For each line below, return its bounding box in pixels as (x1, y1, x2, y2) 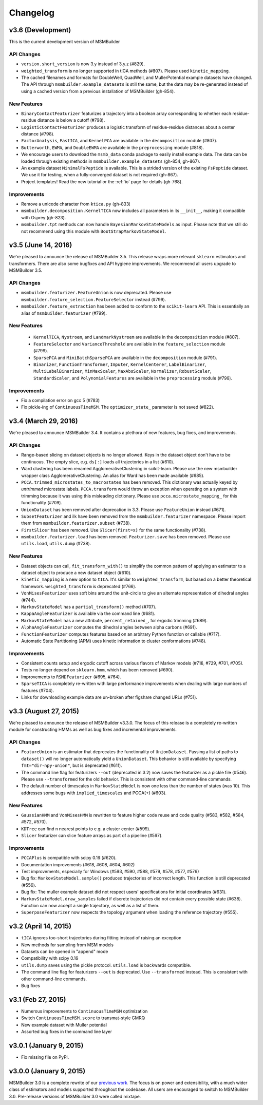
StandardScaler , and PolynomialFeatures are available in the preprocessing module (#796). (33, 375, 232, 381)
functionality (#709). (21, 500, 62, 506)
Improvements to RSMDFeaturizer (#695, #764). (21, 674, 121, 680)
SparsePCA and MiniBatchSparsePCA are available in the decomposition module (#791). (33, 355, 218, 361)
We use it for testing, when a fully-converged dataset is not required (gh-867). (21, 172, 179, 178)
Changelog (9, 7, 55, 18)
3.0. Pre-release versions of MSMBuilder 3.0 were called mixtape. (9, 1093, 141, 1099)
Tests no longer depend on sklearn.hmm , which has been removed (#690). (21, 667, 174, 673)
